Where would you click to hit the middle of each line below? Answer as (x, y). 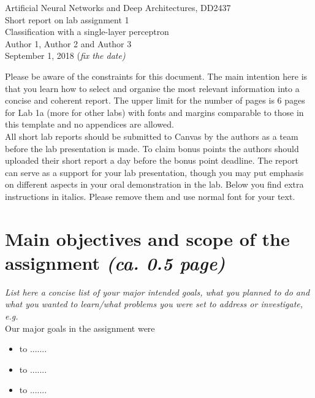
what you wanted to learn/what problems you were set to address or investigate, (154, 304)
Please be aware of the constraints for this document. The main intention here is (156, 76)
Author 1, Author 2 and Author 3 (68, 43)
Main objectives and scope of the (147, 238)
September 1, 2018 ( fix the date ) (65, 55)
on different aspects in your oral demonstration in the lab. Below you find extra (154, 184)
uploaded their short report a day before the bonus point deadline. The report (152, 160)
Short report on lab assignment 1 (67, 19)
